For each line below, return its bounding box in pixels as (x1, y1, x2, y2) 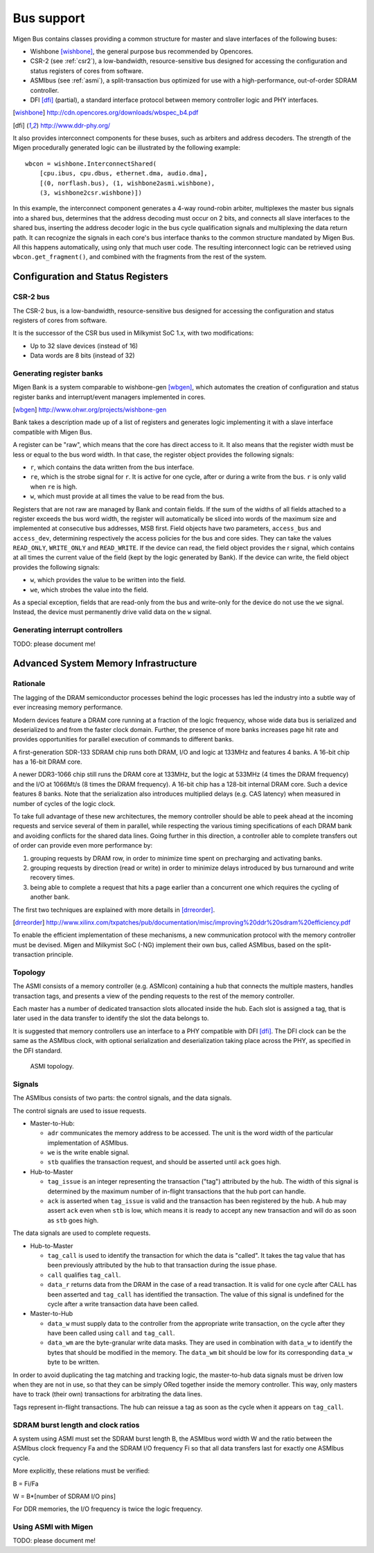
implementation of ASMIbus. (47, 1139, 129, 1147)
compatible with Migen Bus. (12, 428, 93, 436)
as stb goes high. (47, 1216, 99, 1225)
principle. (46, 950, 73, 959)
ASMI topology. (30, 1062, 74, 1070)
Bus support (12, 10, 86, 26)
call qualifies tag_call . (47, 1270, 121, 1279)
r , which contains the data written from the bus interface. (30, 463, 195, 471)
